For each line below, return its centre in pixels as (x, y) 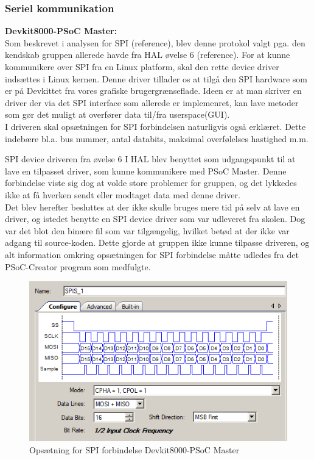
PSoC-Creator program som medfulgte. (78, 266)
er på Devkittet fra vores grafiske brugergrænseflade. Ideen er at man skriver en (153, 91)
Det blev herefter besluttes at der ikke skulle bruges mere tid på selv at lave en (152, 207)
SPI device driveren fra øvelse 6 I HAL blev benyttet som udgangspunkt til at (150, 159)
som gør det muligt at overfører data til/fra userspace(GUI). (117, 114)
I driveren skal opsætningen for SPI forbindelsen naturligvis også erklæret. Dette (155, 126)
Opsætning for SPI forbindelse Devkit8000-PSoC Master (134, 449)
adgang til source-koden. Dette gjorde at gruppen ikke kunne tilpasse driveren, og (157, 243)
